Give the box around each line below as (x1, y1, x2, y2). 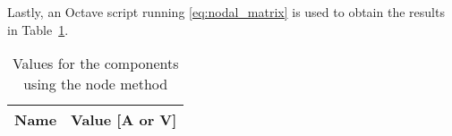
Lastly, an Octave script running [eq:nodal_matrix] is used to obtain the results (7, 3, 445, 21)
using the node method (23, 73, 168, 95)
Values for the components (12, 53, 179, 74)
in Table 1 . (7, 20, 69, 38)
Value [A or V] (71, 109, 177, 131)
